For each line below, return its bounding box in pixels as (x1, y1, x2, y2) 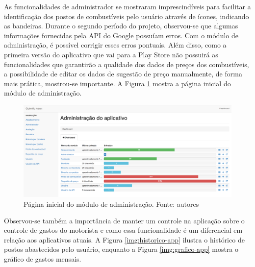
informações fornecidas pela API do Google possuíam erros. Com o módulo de (4, 30, 238, 40)
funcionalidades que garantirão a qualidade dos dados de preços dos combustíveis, (4, 59, 249, 69)
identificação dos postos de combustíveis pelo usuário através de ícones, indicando (4, 11, 249, 21)
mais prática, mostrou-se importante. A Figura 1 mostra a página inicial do (4, 78, 231, 88)
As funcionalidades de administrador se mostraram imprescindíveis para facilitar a (4, 1, 251, 11)
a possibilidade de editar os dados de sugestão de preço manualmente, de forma (4, 69, 242, 79)
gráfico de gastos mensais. (4, 253, 81, 264)
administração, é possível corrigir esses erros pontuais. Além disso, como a (4, 40, 227, 50)
